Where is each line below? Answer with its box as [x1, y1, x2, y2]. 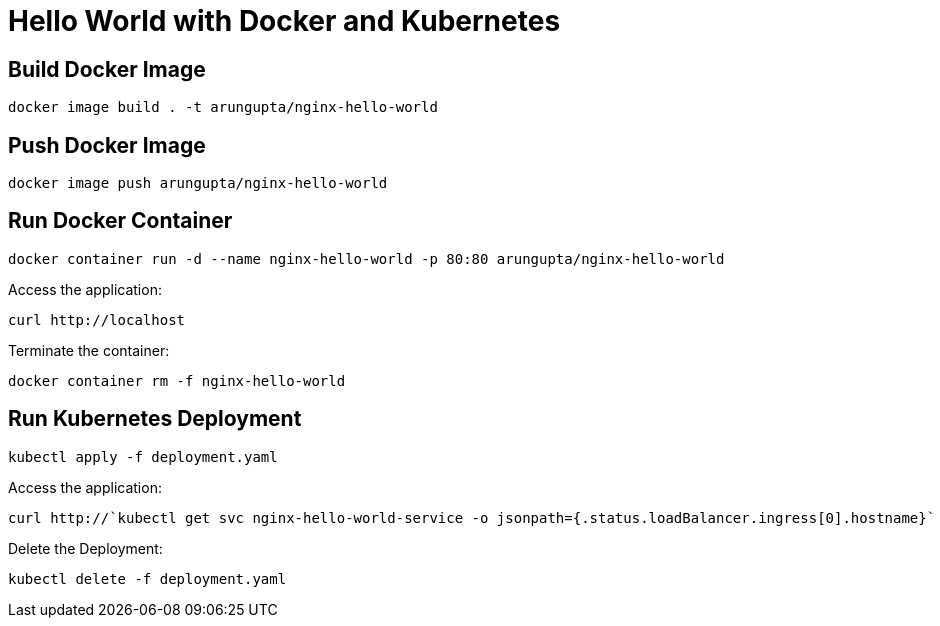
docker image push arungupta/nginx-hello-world [8, 175, 388, 192]
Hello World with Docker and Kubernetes [8, 4, 561, 38]
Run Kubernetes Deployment [8, 406, 302, 432]
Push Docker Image [8, 132, 206, 158]
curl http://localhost [8, 311, 186, 328]
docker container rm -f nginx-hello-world [8, 372, 346, 389]
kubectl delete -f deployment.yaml [8, 570, 287, 587]
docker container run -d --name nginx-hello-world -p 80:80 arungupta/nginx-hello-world [8, 250, 725, 267]
